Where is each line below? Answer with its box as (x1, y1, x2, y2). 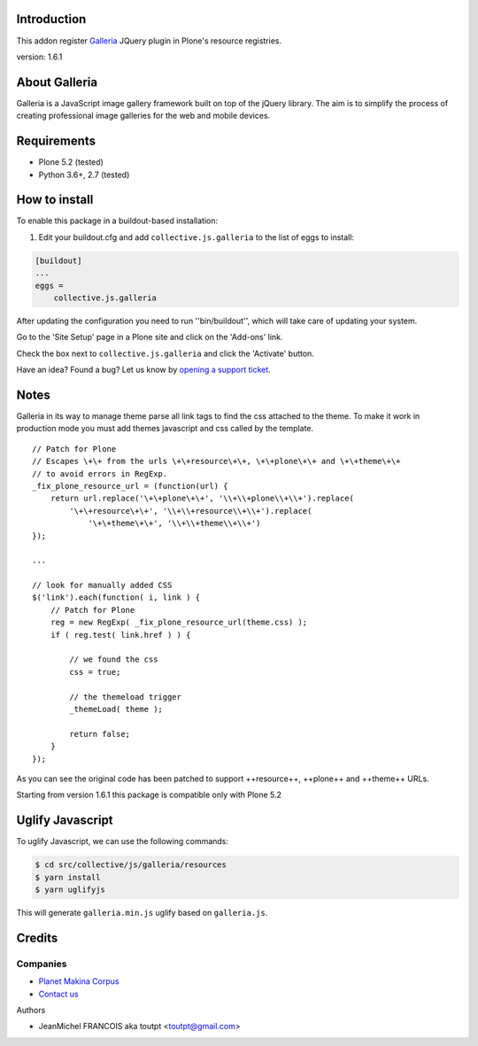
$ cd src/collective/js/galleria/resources (35, 860, 227, 870)
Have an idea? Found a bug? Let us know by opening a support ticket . (16, 364, 272, 376)
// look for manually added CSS (32, 580, 173, 591)
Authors (16, 1004, 46, 1015)
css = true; (69, 667, 121, 677)
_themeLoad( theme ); (69, 704, 164, 714)
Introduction (16, 12, 87, 27)
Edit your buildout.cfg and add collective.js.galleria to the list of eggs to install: (38, 231, 354, 243)
